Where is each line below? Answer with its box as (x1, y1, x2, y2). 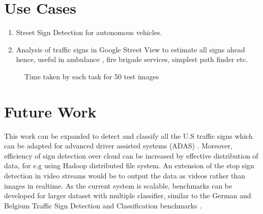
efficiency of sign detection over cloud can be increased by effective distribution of (4, 150, 258, 161)
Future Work (4, 101, 97, 121)
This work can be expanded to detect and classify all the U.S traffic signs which (4, 130, 253, 141)
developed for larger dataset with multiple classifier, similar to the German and (4, 190, 251, 201)
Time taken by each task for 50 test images (24, 71, 159, 81)
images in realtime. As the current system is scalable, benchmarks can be (4, 180, 232, 191)
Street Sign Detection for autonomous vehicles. (16, 27, 162, 38)
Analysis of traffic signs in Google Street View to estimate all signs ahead (16, 44, 245, 54)
